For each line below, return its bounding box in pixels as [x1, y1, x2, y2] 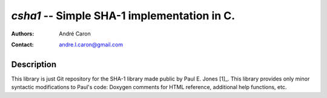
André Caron [59, 30, 91, 37]
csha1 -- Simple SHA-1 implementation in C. [11, 9, 236, 22]
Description [11, 59, 57, 69]
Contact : [11, 41, 35, 48]
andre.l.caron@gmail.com [59, 41, 124, 48]
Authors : [11, 30, 35, 37]
